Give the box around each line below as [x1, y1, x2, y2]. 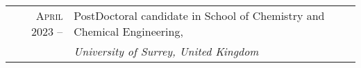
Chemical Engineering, [74, 23, 183, 39]
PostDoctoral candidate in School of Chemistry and [74, 8, 325, 23]
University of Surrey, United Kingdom [74, 43, 259, 59]
